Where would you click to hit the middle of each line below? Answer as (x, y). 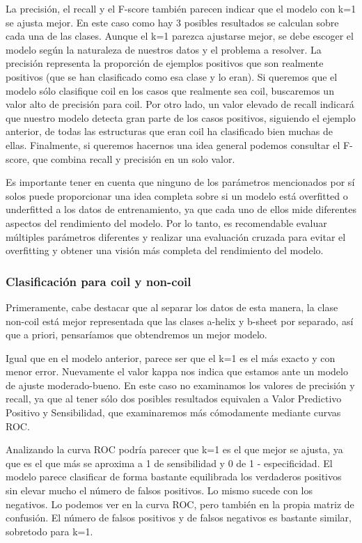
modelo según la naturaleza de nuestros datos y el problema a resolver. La (164, 49)
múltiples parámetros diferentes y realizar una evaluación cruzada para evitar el (176, 236)
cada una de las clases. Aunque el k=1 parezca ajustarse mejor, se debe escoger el (180, 36)
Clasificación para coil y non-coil (99, 281)
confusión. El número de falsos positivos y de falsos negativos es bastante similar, (179, 518)
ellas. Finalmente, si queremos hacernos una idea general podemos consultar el (173, 144)
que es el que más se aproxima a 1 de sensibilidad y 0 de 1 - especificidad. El (169, 463)
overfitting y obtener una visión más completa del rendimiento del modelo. (165, 250)
